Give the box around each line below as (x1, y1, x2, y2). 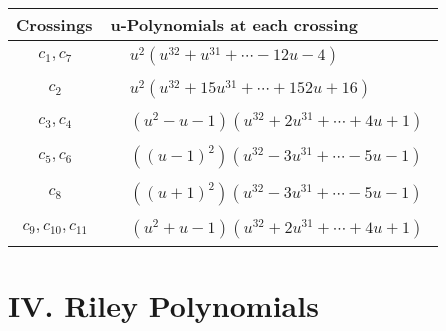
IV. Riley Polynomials (8, 285, 319, 326)
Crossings (16, 13, 93, 36)
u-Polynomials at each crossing (110, 13, 358, 36)
